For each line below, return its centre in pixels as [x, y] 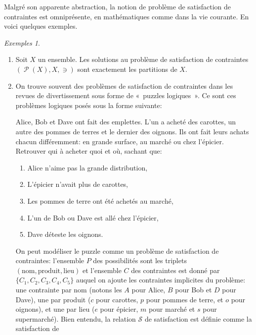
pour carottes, [117, 299]
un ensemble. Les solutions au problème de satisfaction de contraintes [143, 59]
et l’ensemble [102, 270]
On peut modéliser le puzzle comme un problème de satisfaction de [117, 251]
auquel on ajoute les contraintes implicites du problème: [161, 280]
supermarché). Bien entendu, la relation [76, 318]
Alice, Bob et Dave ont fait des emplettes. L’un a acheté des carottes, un [126, 122]
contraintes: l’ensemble [50, 260]
